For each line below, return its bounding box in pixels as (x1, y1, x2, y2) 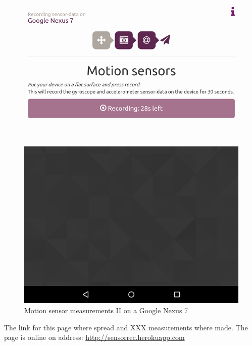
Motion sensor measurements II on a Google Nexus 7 (24, 305, 188, 315)
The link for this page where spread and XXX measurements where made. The (4, 322, 248, 332)
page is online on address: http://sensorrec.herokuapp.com (4, 332, 185, 342)
